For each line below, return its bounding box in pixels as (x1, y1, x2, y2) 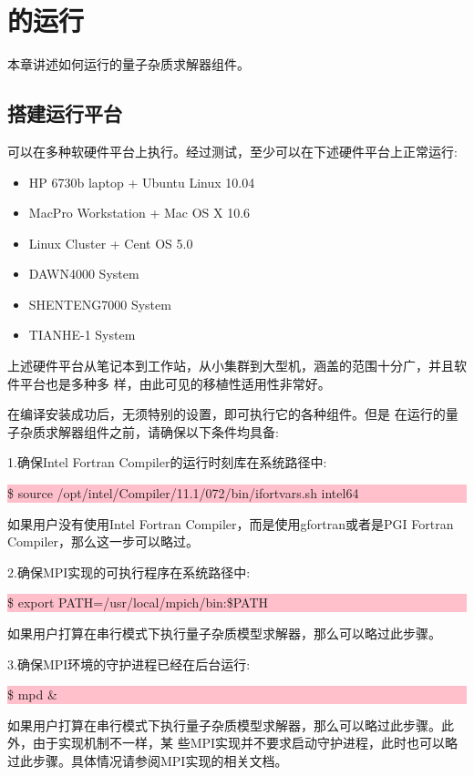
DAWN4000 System (28, 264, 139, 283)
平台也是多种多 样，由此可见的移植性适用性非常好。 (19, 373, 331, 393)
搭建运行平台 (7, 99, 122, 128)
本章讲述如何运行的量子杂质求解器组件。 (7, 55, 250, 74)
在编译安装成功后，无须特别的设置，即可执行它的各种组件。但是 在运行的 (7, 404, 446, 424)
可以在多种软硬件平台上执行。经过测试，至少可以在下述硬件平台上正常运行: (7, 141, 458, 160)
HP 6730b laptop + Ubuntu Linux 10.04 (28, 172, 255, 191)
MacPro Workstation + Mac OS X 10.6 (28, 203, 251, 222)
